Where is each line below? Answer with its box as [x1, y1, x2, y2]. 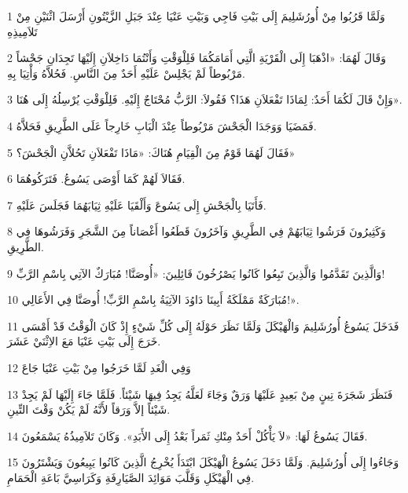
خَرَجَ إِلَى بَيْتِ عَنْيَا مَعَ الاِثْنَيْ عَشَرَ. [7, 333, 161, 349]
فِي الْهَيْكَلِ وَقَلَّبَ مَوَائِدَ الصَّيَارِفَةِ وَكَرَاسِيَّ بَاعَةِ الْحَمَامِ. [7, 469, 255, 485]
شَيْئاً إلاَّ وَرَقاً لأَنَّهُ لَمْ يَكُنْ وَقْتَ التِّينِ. [7, 401, 171, 418]
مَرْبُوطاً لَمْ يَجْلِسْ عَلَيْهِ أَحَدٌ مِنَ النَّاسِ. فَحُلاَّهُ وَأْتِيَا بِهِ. [7, 64, 245, 81]
